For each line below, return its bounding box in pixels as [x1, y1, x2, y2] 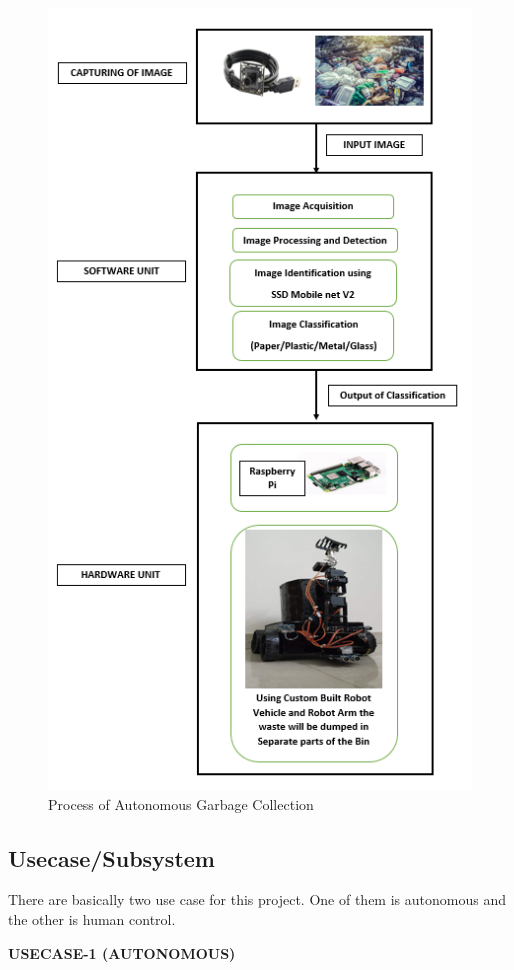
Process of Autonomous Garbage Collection [48, 793, 314, 814]
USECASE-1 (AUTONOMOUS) [8, 942, 236, 963]
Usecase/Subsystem [8, 842, 215, 873]
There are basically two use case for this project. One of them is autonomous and [8, 889, 506, 910]
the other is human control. [8, 908, 176, 929]
